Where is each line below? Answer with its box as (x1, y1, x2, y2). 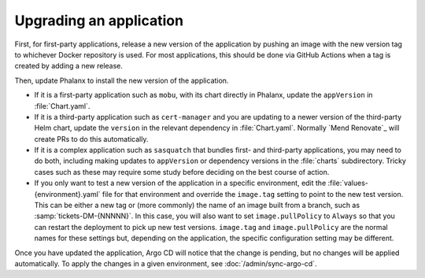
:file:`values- (327, 178, 369, 188)
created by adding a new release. (14, 61, 124, 71)
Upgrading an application (14, 12, 184, 29)
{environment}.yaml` (34, 189, 102, 198)
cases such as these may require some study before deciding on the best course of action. (34, 167, 330, 176)
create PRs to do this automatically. (34, 134, 149, 143)
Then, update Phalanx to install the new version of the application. (14, 76, 229, 85)
